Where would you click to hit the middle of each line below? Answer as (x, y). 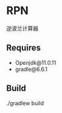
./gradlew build (25, 103)
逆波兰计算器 (22, 28)
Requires (24, 48)
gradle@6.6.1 (31, 69)
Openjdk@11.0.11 (36, 62)
